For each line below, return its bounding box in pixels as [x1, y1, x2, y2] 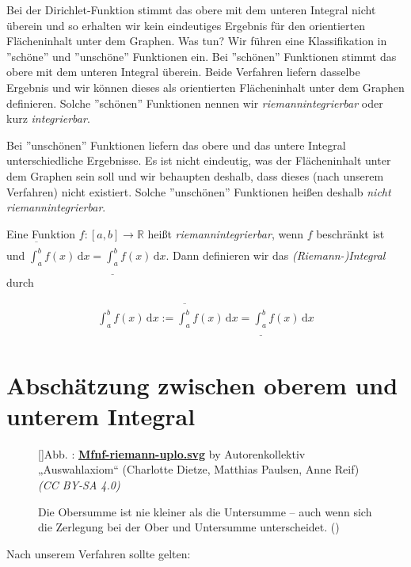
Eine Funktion [6, 225, 76, 242]
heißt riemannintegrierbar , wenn [147, 225, 303, 242]
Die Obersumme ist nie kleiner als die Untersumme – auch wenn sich [38, 503, 372, 519]
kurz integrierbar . [6, 110, 90, 127]
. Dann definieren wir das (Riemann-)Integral [166, 247, 386, 264]
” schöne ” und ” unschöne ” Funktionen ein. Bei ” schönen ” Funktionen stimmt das [6, 48, 397, 64]
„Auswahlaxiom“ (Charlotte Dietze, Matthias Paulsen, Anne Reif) [38, 461, 360, 478]
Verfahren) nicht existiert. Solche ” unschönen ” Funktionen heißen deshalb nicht [6, 183, 391, 200]
